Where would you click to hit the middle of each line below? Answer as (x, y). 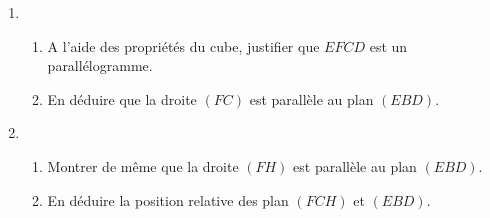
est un (388, 45)
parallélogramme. (100, 65)
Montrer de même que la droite (143, 165)
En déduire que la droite (122, 98)
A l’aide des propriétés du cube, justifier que (183, 45)
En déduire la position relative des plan (168, 199)
